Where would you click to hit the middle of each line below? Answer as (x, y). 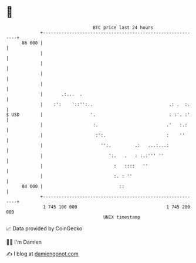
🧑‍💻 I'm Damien (24, 242)
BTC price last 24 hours (123, 28)
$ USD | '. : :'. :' (98, 115)
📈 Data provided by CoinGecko (44, 228)
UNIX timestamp (122, 217)
